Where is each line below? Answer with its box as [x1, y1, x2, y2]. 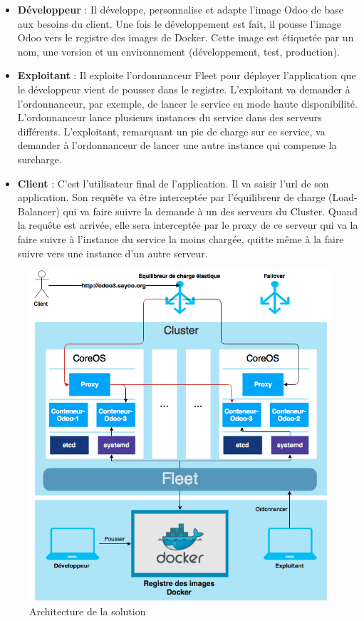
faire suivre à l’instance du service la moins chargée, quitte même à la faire [17, 231, 344, 246]
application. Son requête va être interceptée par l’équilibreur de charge [17, 190, 326, 205]
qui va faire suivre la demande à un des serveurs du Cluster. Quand [63, 203, 358, 218]
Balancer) [17, 203, 60, 218]
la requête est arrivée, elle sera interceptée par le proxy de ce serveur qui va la [17, 217, 358, 232]
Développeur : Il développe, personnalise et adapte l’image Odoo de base [17, 2, 343, 16]
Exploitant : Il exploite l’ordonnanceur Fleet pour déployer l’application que [17, 68, 356, 83]
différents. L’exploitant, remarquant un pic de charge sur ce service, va [17, 123, 326, 138]
